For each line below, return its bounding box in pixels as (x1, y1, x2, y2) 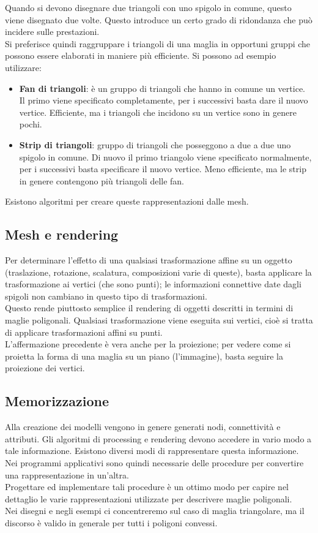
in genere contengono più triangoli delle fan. (19, 174, 185, 187)
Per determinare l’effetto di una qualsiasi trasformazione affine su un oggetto (5, 254, 292, 266)
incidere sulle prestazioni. (5, 25, 100, 38)
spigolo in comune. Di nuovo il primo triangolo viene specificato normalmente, (19, 150, 312, 163)
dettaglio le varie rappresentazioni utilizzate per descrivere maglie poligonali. (5, 492, 292, 505)
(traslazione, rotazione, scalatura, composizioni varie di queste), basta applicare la (5, 265, 312, 278)
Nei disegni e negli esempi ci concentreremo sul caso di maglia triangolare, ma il (5, 504, 305, 517)
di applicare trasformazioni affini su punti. (5, 325, 163, 338)
